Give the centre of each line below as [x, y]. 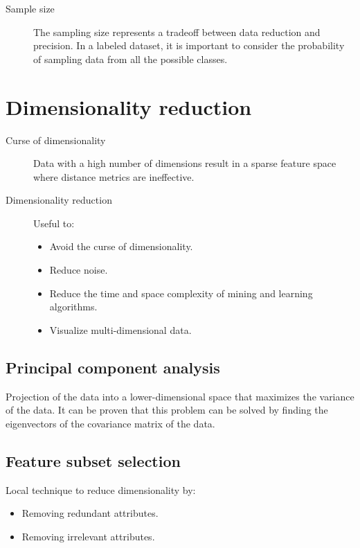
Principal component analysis [113, 367]
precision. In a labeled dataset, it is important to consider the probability [189, 45]
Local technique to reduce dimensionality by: [101, 489]
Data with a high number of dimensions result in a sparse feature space [185, 163]
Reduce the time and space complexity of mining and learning [181, 293]
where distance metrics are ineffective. [114, 176]
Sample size [30, 8]
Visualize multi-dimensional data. [120, 329]
